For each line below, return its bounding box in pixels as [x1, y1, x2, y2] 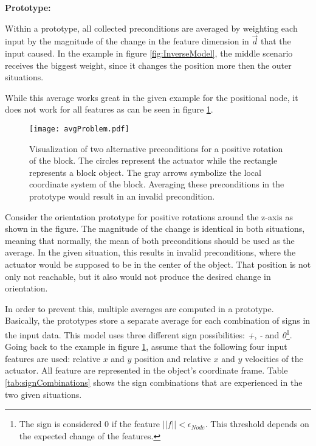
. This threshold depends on [205, 417, 309, 430]
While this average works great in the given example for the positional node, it [5, 91, 298, 103]
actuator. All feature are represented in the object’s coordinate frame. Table [5, 364, 288, 377]
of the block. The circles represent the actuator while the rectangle [29, 154, 278, 167]
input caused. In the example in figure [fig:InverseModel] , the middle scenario [5, 47, 293, 59]
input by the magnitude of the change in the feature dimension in [5, 35, 249, 47]
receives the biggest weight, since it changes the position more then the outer [5, 58, 292, 71]
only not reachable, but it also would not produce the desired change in [5, 270, 271, 282]
